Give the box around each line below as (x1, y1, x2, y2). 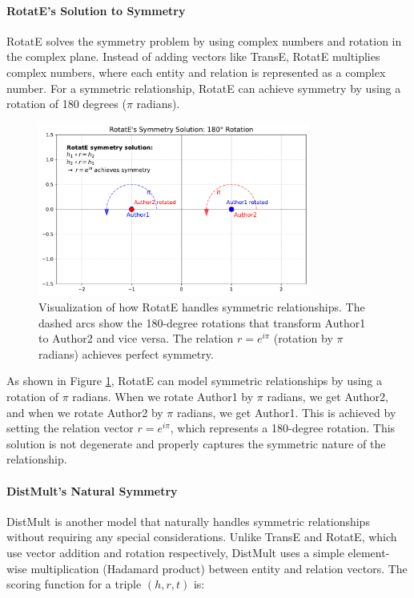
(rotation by (273, 330, 333, 347)
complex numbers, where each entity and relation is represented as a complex (6, 63, 386, 80)
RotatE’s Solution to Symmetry (6, 2, 186, 18)
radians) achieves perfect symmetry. (38, 345, 214, 362)
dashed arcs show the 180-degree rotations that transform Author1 (38, 314, 366, 331)
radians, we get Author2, (267, 387, 388, 404)
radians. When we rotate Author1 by (72, 387, 254, 404)
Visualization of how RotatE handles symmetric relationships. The (38, 298, 365, 315)
